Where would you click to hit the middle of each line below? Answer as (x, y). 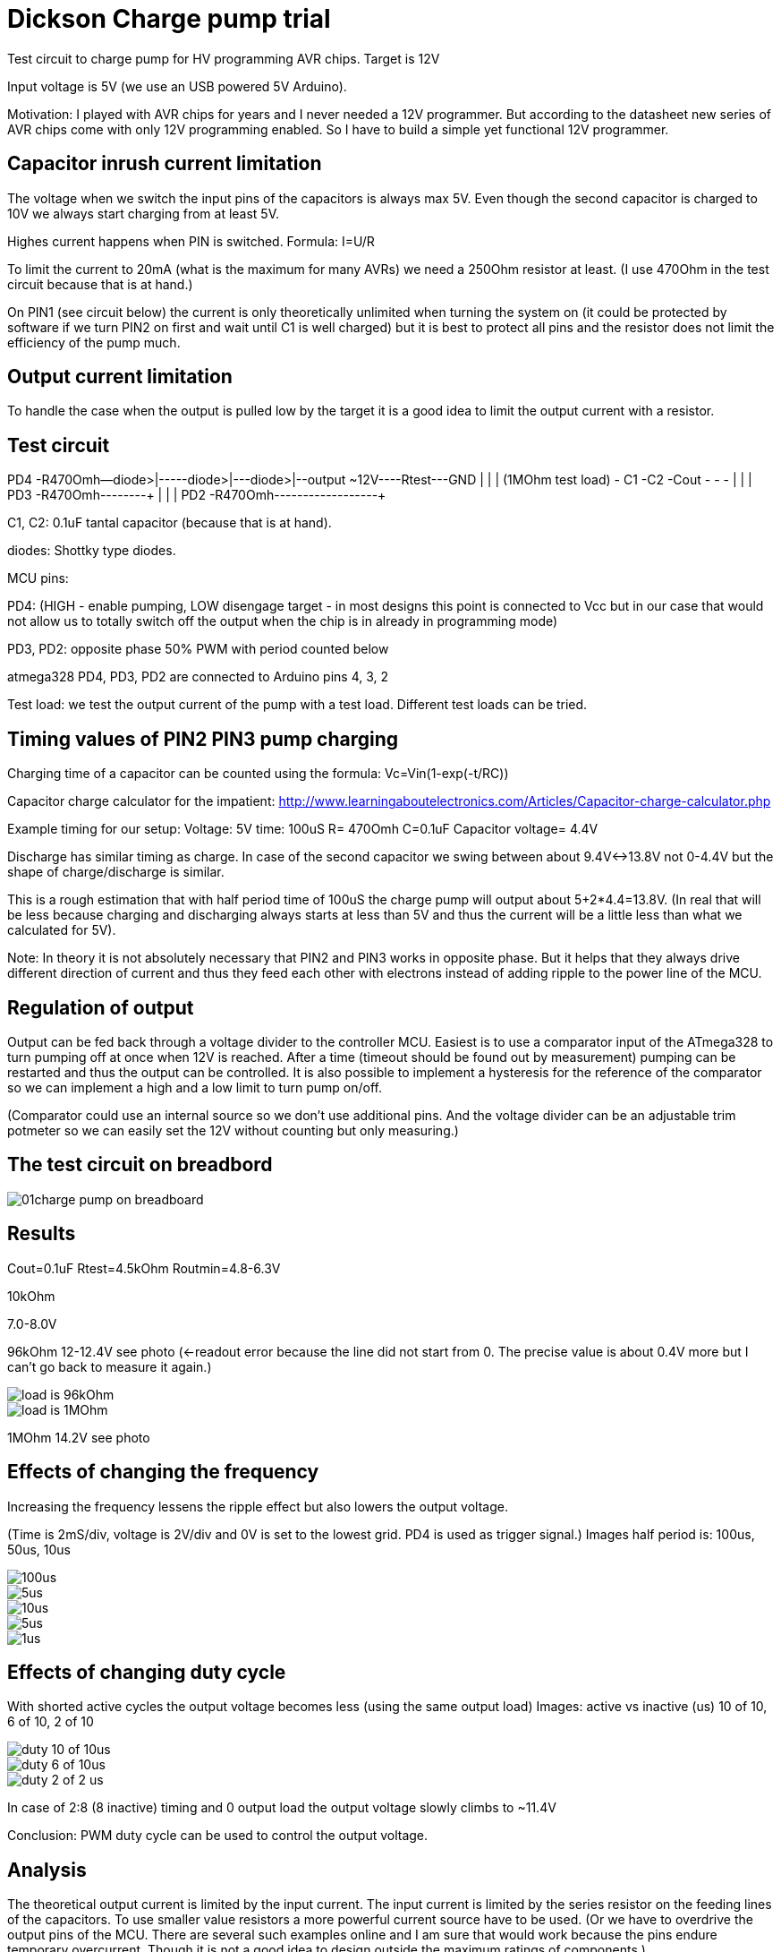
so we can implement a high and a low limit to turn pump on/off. (195, 1087)
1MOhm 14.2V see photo (79, 1437)
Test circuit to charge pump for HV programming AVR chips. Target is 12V (224, 58)
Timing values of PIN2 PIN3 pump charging (203, 739)
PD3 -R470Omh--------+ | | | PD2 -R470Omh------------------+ (197, 495)
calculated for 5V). (62, 930)
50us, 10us (39, 1549)
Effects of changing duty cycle (147, 1672)
